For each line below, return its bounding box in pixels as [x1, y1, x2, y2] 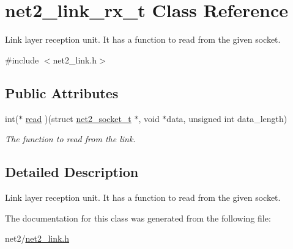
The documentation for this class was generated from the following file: [5, 211, 271, 224]
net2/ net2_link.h [5, 232, 70, 245]
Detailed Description [5, 162, 139, 181]
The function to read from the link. [5, 132, 136, 145]
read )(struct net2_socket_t [25, 112, 132, 125]
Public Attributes [5, 83, 119, 102]
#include [5, 53, 39, 66]
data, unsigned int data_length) [166, 112, 287, 125]
